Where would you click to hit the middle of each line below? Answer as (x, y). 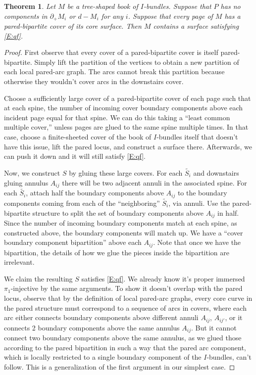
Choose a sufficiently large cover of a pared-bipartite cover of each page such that (128, 98)
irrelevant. (19, 262)
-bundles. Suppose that (177, 6)
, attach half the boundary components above (95, 193)
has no (230, 6)
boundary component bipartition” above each (73, 242)
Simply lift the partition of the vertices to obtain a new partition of (137, 62)
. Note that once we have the (197, 242)
